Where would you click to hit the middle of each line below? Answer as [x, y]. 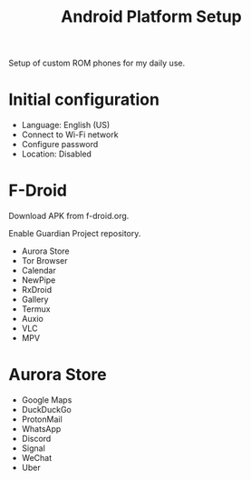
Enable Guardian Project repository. [75, 234]
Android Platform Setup [151, 17]
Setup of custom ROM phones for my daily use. [97, 63]
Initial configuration [84, 100]
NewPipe [39, 280]
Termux [36, 309]
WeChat [36, 458]
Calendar [39, 271]
